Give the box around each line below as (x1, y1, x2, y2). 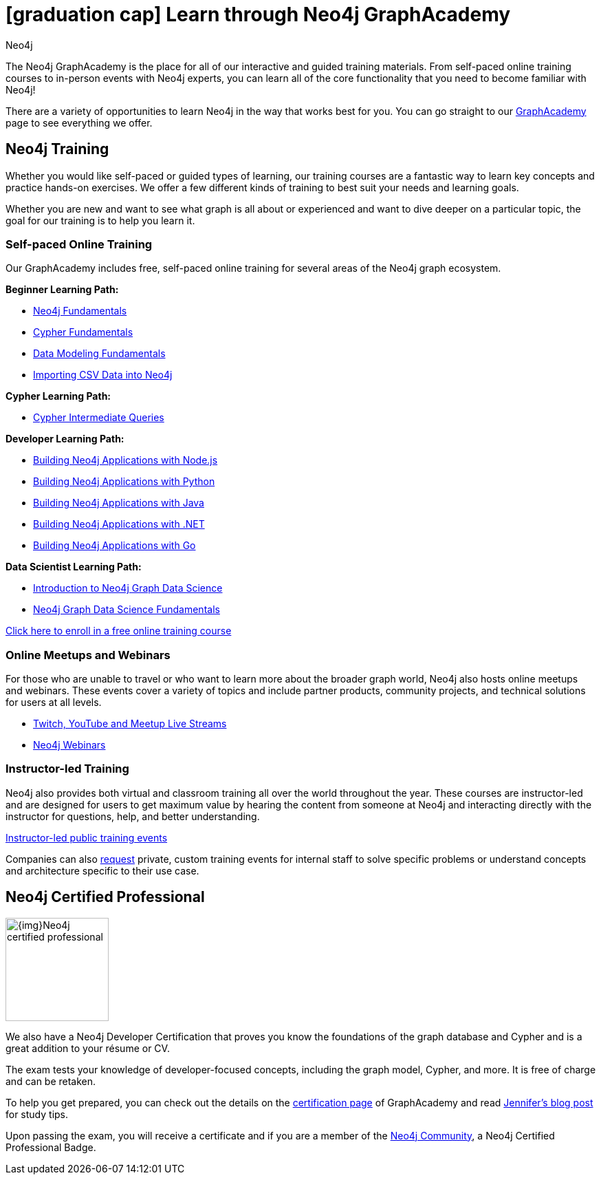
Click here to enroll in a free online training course (6, 625, 232, 637)
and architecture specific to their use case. (6, 864, 199, 877)
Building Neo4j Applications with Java (33, 497, 204, 509)
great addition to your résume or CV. (6, 1042, 170, 1054)
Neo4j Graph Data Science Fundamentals (33, 603, 220, 616)
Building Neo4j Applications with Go (33, 539, 196, 552)
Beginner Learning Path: (6, 283, 119, 296)
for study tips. (6, 1108, 69, 1120)
